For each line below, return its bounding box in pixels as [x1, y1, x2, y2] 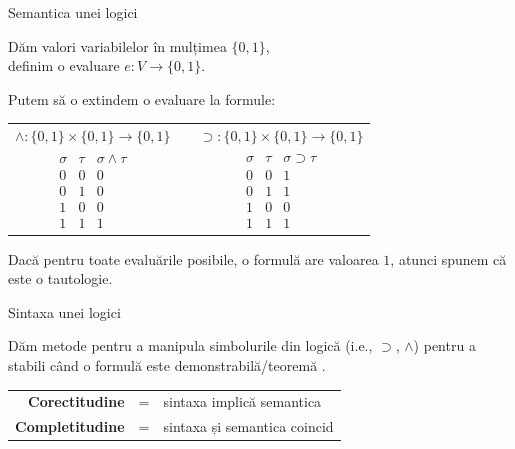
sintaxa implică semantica [163, 391, 322, 412]
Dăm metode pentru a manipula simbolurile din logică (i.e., [8, 335, 373, 356]
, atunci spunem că [390, 248, 507, 269]
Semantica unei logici [8, 2, 138, 22]
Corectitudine [28, 391, 125, 412]
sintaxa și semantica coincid [163, 416, 334, 437]
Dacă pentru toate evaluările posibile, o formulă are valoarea [8, 248, 379, 269]
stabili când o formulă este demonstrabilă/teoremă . [8, 355, 326, 375]
